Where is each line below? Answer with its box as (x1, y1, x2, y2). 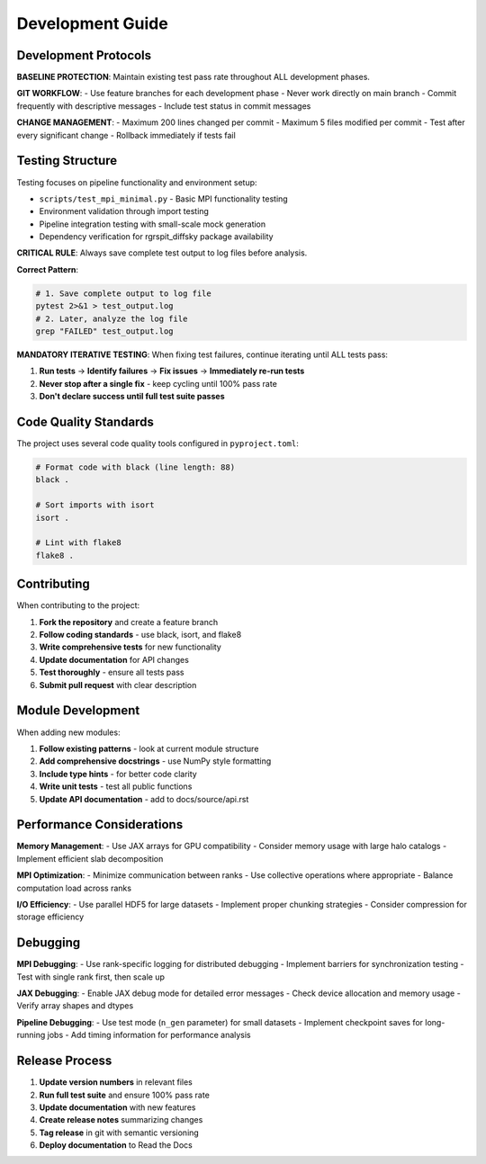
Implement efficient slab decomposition (16, 853, 164, 864)
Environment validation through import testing (39, 206, 209, 217)
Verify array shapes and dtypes (16, 1000, 134, 1011)
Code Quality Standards (16, 415, 155, 429)
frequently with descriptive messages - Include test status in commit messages (16, 100, 311, 112)
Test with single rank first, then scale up (16, 971, 166, 982)
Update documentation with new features (39, 1102, 196, 1113)
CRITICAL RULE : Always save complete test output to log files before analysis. (16, 247, 308, 258)
